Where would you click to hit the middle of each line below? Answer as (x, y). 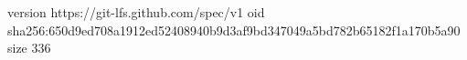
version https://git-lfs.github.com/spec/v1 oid (136, 12)
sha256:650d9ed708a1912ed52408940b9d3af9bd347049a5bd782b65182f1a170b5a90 (234, 30)
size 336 (29, 48)
